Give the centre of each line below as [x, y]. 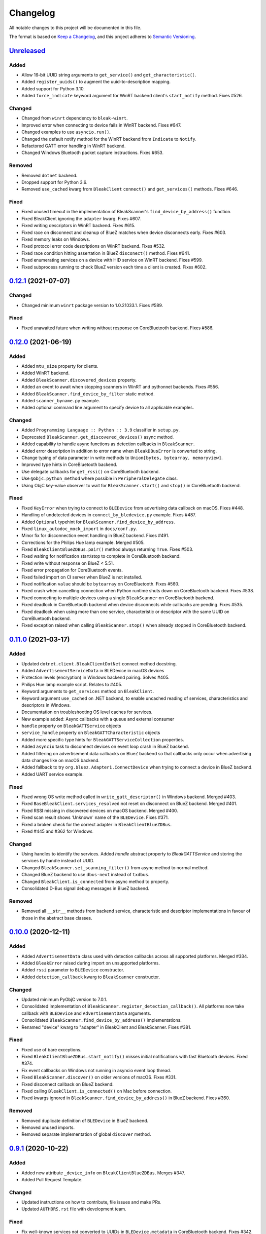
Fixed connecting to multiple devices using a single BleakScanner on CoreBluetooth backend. [118, 598]
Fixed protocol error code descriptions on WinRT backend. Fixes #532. [93, 246]
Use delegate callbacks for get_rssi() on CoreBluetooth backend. [91, 471]
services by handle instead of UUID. [58, 861]
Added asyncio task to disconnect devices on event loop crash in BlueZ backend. [105, 747]
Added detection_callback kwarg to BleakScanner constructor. [91, 977]
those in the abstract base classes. [57, 918]
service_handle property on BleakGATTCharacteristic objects [91, 733]
